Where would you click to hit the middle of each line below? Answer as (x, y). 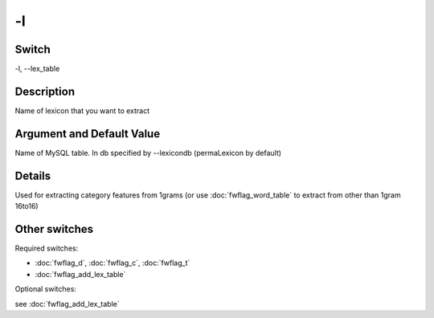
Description (45, 91)
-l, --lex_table (37, 69)
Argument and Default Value (88, 134)
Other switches (54, 229)
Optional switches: (45, 289)
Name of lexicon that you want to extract (82, 110)
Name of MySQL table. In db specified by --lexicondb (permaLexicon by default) (148, 153)
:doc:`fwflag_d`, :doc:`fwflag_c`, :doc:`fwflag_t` (113, 263)
